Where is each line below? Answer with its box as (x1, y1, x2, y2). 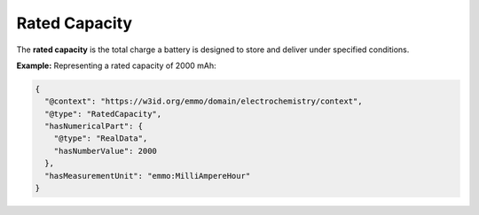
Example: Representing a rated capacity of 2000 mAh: (16, 60, 216, 71)
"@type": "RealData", (53, 134, 148, 143)
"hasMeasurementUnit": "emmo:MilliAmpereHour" (44, 171, 251, 180)
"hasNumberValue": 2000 (53, 146, 157, 156)
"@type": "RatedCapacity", (44, 109, 162, 119)
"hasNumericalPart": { (44, 121, 144, 132)
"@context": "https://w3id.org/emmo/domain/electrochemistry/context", (44, 96, 363, 106)
